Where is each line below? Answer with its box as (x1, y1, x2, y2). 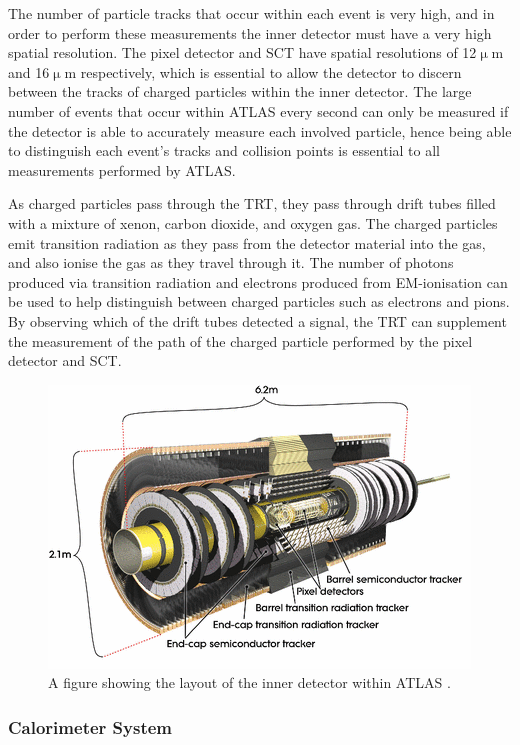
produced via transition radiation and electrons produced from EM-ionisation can (8, 271, 508, 292)
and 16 (8, 61, 50, 82)
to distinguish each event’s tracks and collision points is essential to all (8, 140, 440, 161)
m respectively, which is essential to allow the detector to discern (64, 61, 462, 82)
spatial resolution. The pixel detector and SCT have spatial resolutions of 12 (8, 42, 477, 63)
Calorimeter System (8, 714, 173, 739)
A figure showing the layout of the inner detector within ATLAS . (48, 672, 451, 693)
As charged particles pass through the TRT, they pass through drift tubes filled (8, 193, 496, 214)
